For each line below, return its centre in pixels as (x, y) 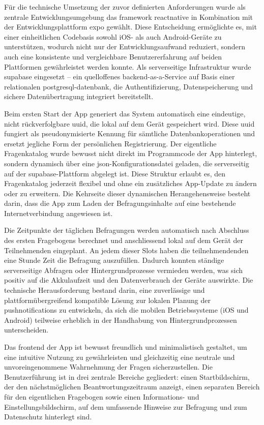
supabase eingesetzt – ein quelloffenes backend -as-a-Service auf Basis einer (120, 77)
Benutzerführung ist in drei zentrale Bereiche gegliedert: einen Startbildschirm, (127, 376)
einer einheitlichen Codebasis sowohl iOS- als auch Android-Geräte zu (113, 36)
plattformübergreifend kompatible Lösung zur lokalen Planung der (107, 300)
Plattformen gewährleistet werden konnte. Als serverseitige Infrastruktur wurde (128, 66)
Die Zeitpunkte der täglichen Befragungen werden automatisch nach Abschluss (127, 230)
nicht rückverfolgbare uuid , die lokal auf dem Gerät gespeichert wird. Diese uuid (129, 123)
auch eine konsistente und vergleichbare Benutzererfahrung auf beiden (113, 56)
